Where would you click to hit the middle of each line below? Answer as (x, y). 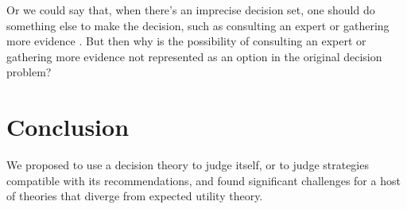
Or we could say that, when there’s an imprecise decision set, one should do (191, 10)
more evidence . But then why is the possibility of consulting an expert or (186, 41)
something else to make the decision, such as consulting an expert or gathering (198, 25)
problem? (29, 72)
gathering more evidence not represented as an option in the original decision (194, 56)
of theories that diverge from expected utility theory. (135, 196)
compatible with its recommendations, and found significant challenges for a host (203, 180)
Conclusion (68, 127)
